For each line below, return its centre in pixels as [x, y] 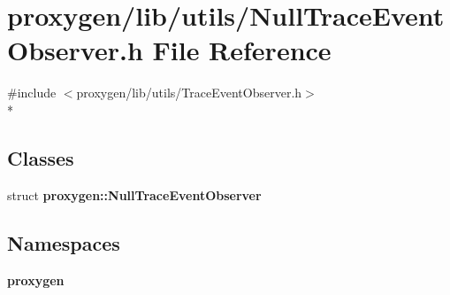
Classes [41, 157]
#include [32, 93]
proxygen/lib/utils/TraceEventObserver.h [189, 93]
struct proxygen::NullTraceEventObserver [134, 194]
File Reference [242, 50]
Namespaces [64, 242]
